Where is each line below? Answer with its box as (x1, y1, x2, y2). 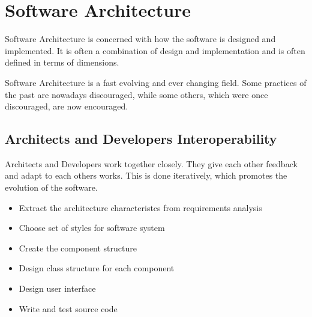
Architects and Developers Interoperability (5, 129, 277, 148)
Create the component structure (19, 241, 137, 254)
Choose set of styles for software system (19, 221, 165, 234)
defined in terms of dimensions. (5, 56, 119, 69)
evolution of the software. (5, 181, 98, 194)
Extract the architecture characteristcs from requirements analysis (19, 201, 262, 214)
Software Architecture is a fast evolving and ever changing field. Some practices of (5, 76, 307, 88)
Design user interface (19, 282, 96, 295)
